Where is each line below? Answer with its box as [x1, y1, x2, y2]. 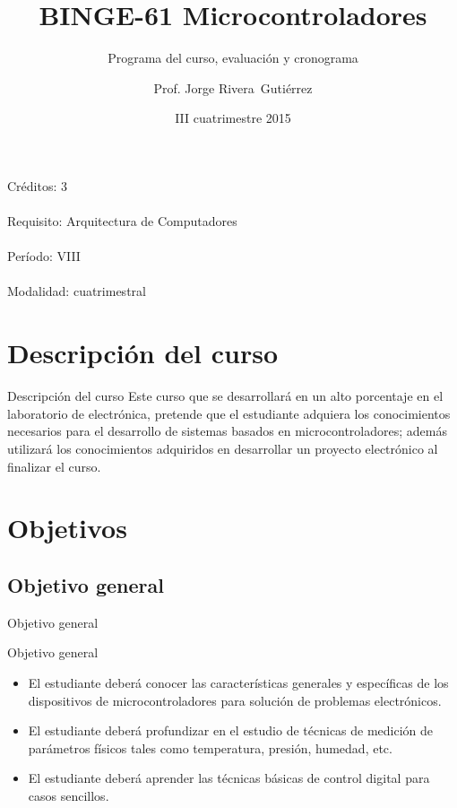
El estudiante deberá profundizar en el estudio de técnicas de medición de [28, 721, 434, 740]
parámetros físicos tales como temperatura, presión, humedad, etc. [28, 738, 392, 757]
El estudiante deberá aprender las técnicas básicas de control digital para [28, 769, 430, 787]
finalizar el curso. [7, 456, 101, 475]
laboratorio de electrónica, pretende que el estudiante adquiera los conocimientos [7, 404, 451, 422]
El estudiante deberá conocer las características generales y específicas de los [28, 673, 449, 691]
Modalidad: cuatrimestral [7, 282, 146, 300]
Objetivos [7, 509, 127, 546]
